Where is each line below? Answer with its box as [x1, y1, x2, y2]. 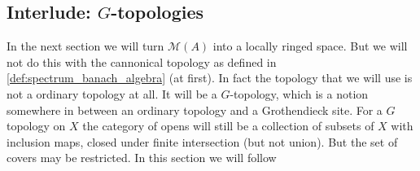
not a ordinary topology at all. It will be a [7, 85, 217, 102]
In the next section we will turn [7, 37, 164, 55]
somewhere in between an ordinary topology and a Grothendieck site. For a [7, 101, 383, 118]
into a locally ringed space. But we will [212, 37, 408, 55]
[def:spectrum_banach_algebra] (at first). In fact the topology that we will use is [7, 69, 413, 86]
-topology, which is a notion [230, 85, 369, 102]
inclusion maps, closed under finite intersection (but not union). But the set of [7, 133, 398, 150]
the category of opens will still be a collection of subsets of [82, 117, 374, 134]
